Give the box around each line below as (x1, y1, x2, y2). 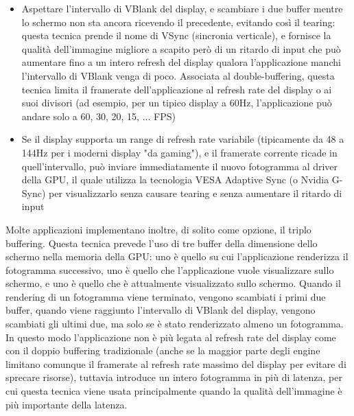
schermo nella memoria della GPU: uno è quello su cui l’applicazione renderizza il (5, 249, 349, 264)
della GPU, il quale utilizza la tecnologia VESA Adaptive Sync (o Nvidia (21, 172, 329, 187)
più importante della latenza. (5, 397, 128, 411)
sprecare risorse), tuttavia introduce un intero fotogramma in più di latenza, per (5, 370, 342, 384)
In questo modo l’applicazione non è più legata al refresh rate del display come (5, 330, 336, 344)
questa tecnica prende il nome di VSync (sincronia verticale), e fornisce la (21, 28, 331, 43)
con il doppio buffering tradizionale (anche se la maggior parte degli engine (5, 343, 320, 358)
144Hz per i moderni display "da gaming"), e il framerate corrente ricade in (21, 145, 338, 159)
